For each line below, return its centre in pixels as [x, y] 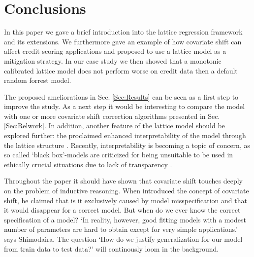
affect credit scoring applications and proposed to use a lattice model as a [115, 51]
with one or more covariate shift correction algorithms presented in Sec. [112, 116]
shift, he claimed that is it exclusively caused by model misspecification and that [126, 200]
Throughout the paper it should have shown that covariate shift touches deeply [124, 181]
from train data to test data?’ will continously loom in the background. [111, 248]
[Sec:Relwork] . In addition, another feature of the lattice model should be [114, 126]
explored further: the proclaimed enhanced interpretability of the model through [125, 135]
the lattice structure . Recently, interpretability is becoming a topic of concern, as [127, 145]
